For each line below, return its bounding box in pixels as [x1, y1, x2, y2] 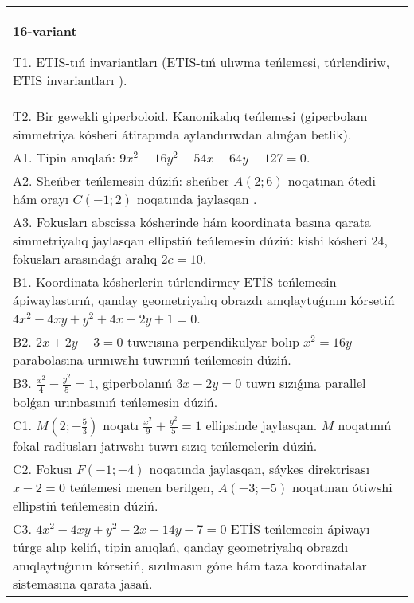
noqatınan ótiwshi [292, 477, 393, 496]
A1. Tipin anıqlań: [13, 148, 115, 166]
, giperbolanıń [95, 374, 173, 392]
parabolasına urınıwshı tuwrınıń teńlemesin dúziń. [13, 350, 291, 369]
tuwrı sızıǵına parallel [245, 374, 366, 392]
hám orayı [13, 190, 69, 208]
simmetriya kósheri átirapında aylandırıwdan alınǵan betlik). [13, 125, 352, 143]
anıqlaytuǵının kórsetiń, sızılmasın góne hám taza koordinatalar [13, 555, 367, 574]
